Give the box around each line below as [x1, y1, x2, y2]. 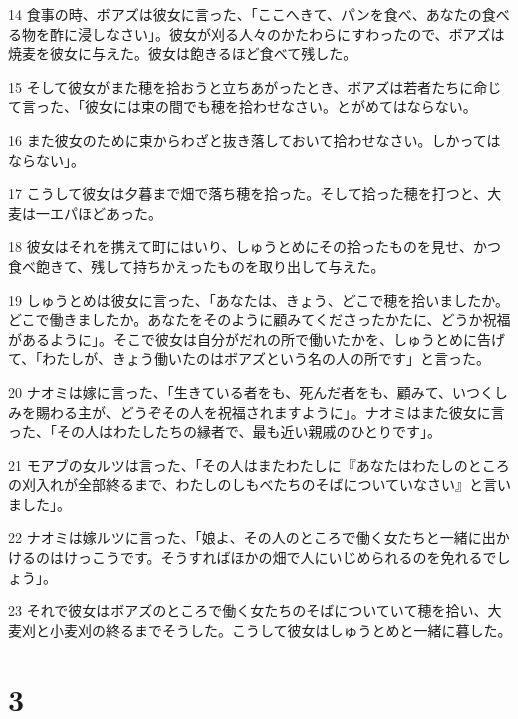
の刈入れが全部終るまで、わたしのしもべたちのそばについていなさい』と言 [8, 474, 498, 495]
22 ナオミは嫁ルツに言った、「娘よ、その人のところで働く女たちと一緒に [8, 527, 482, 548]
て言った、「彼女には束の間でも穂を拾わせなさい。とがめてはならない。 [8, 96, 477, 117]
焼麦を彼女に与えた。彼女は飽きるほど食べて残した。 [8, 43, 358, 64]
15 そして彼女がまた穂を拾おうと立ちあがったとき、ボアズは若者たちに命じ [8, 76, 502, 97]
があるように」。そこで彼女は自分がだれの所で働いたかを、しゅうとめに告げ [8, 328, 505, 349]
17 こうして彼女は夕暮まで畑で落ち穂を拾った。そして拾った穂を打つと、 [8, 183, 488, 204]
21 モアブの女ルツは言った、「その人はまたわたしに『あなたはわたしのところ [8, 454, 510, 475]
